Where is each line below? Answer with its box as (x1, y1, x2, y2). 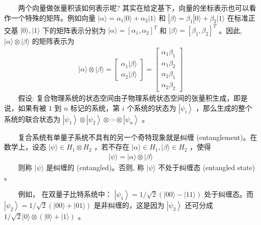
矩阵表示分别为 (56, 25, 106, 35)
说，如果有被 (4, 102, 46, 113)
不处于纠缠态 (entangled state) (158, 162, 255, 172)
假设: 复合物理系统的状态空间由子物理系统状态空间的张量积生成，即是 (18, 93, 248, 103)
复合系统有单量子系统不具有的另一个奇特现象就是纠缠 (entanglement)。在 (18, 131, 257, 142)
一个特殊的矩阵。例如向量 (11, 12, 96, 23)
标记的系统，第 (70, 102, 120, 113)
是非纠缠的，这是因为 (94, 200, 164, 210)
